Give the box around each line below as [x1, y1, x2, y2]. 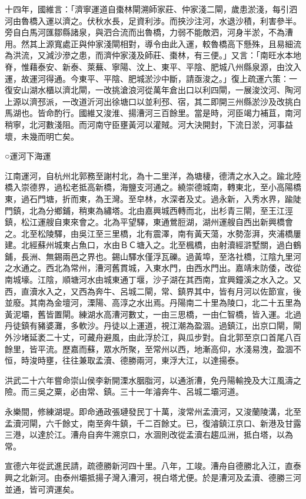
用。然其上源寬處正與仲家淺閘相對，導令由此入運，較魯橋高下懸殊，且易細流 [5, 37, 301, 49]
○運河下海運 [5, 150, 51, 162]
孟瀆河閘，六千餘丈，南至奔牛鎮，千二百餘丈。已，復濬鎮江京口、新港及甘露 [5, 417, 301, 429]
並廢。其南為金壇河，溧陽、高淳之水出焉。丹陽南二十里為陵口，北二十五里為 [5, 296, 301, 309]
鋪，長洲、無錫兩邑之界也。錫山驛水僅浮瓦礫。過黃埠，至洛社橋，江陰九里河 [5, 250, 301, 262]
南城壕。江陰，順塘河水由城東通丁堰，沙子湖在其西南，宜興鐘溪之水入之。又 [5, 273, 301, 286]
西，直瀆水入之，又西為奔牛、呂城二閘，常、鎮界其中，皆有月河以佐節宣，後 [5, 285, 301, 297]
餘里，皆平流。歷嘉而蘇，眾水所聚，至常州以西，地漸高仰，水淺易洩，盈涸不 [5, 342, 301, 355]
